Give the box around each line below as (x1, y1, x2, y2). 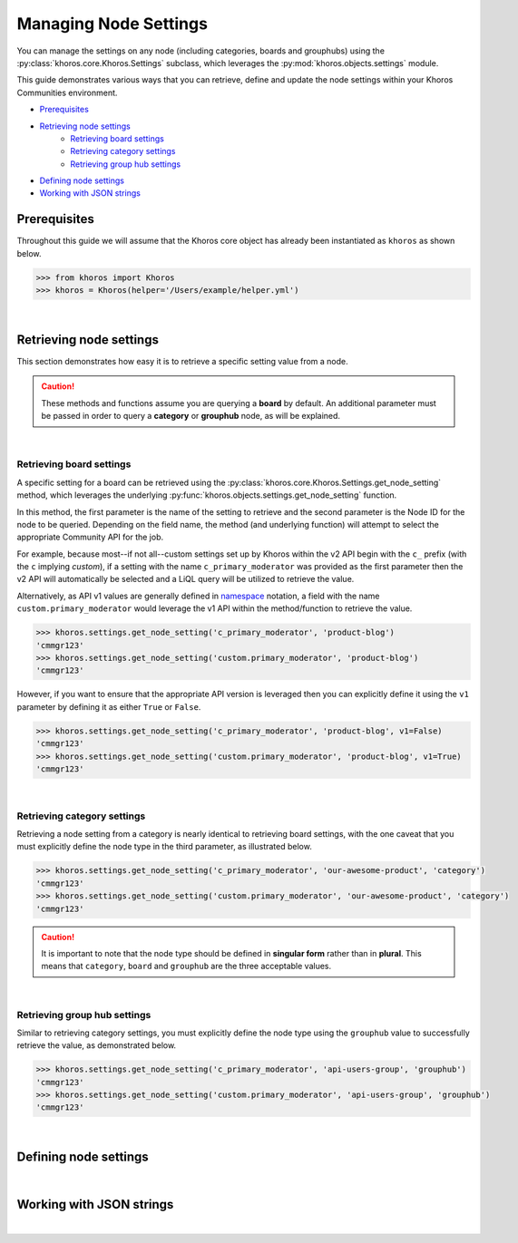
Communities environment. (16, 87, 118, 98)
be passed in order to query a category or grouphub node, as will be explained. (41, 411, 340, 422)
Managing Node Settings (16, 14, 209, 34)
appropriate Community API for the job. (16, 531, 163, 543)
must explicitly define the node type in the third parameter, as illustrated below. (16, 841, 312, 852)
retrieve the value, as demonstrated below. (16, 1040, 177, 1051)
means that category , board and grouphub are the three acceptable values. (41, 961, 332, 972)
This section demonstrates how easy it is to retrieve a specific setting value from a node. (16, 356, 348, 367)
